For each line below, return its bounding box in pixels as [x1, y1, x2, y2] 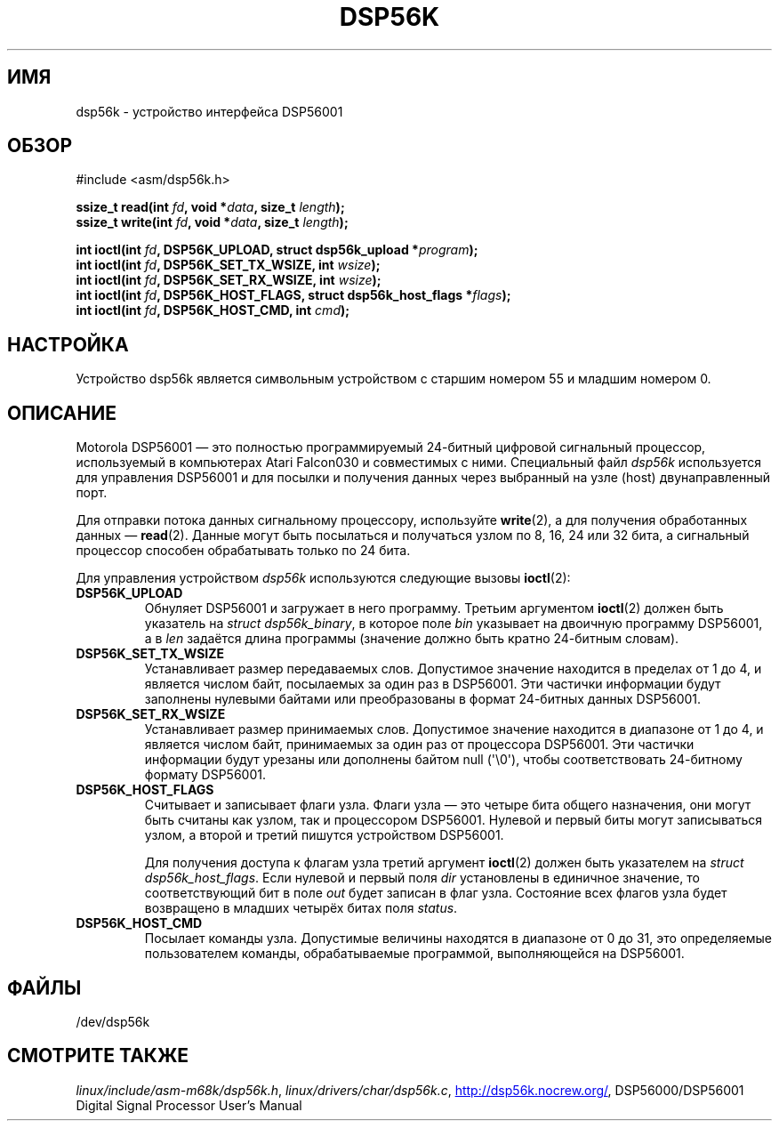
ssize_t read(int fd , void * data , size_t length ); [76, 199, 345, 215]
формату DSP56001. [144, 767, 266, 783]
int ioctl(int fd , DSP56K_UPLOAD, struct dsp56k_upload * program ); [76, 242, 478, 258]
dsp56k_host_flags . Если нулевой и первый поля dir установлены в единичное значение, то [144, 870, 700, 886]
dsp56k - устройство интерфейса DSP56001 [76, 103, 343, 119]
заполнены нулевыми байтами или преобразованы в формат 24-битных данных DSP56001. [144, 691, 702, 707]
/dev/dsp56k [76, 1013, 150, 1029]
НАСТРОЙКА [7, 333, 129, 356]
